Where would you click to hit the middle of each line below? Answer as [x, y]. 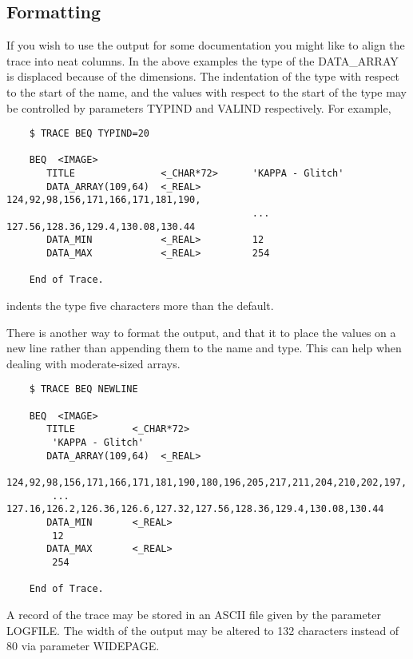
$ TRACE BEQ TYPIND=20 [89, 134]
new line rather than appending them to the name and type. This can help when [204, 348]
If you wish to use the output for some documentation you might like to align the [206, 45]
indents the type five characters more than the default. [140, 306]
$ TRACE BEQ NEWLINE [83, 389]
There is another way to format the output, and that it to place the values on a [201, 332]
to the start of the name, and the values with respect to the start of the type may [206, 91]
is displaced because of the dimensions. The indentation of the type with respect [203, 76]
